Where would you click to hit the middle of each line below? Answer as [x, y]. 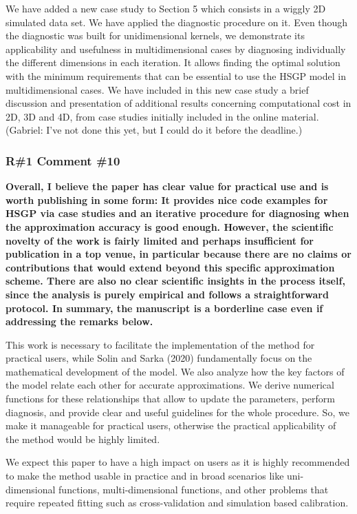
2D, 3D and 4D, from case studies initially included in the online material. [162, 116]
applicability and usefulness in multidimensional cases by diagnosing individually [176, 49]
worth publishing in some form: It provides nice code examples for [167, 199]
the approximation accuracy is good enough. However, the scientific [170, 226]
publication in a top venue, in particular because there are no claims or [178, 254]
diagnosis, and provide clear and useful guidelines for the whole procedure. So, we [177, 412]
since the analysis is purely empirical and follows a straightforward [167, 294]
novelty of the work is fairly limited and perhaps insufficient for [160, 240]
